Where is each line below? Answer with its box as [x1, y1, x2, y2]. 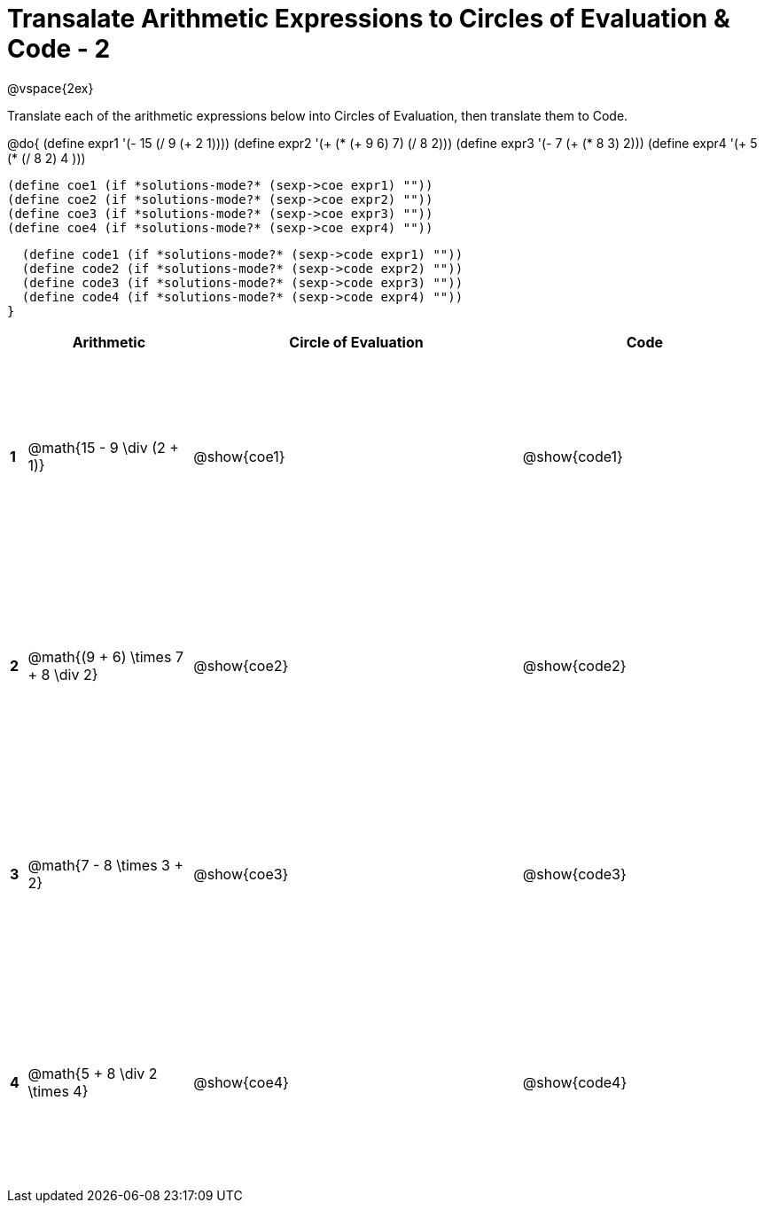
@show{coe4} [193, 1073, 289, 1092]
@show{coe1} [193, 448, 285, 466]
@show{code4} [522, 1073, 628, 1092]
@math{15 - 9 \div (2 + [27, 439, 179, 457]
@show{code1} [522, 448, 623, 466]
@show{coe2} [193, 656, 289, 675]
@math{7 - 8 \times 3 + [27, 856, 184, 875]
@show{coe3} [193, 865, 289, 884]
